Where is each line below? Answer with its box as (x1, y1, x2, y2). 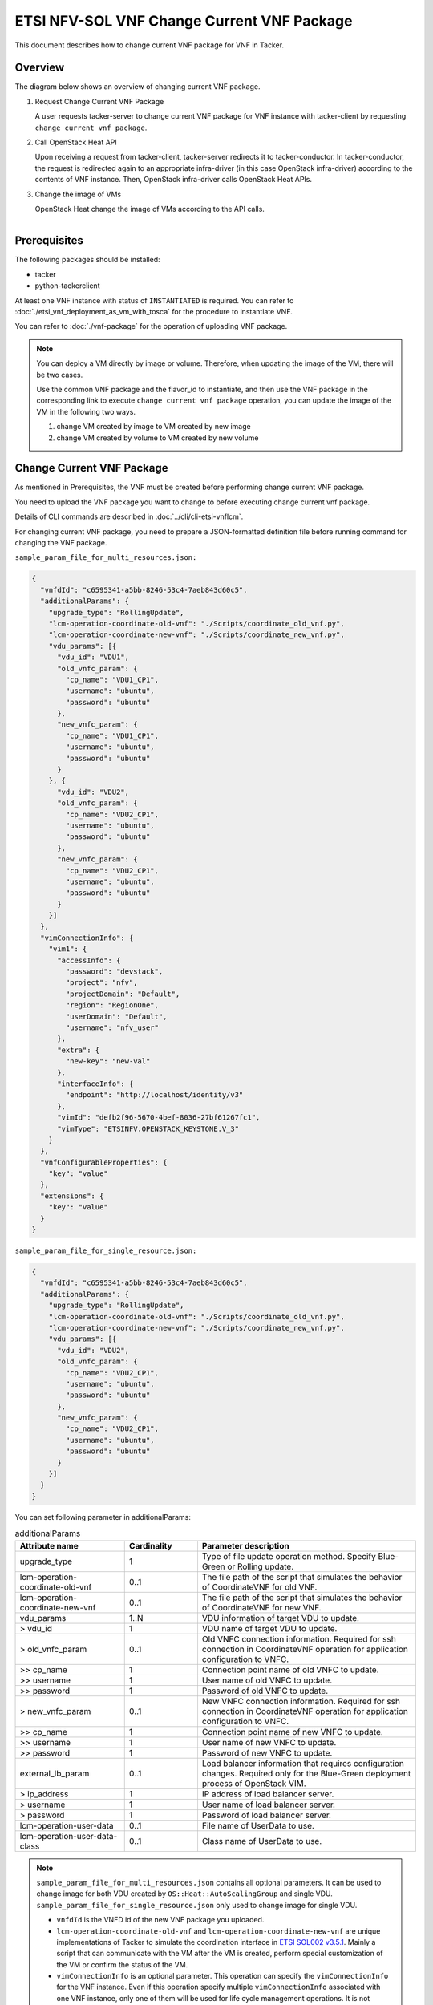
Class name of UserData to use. (201, 1835, 322, 1846)
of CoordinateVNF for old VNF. (201, 1581, 318, 1592)
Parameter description (201, 1540, 289, 1551)
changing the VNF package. (14, 538, 107, 547)
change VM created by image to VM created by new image (56, 422, 252, 431)
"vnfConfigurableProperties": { (40, 1157, 168, 1167)
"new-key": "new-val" (65, 1057, 151, 1066)
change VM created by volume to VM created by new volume (56, 433, 259, 443)
